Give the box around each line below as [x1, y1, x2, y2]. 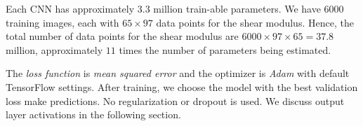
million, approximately [6, 42, 103, 57]
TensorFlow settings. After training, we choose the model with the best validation [6, 79, 358, 94]
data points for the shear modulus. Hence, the [156, 15, 354, 29]
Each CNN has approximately [6, 1, 135, 15]
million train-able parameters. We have [153, 1, 321, 15]
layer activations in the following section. [6, 107, 181, 122]
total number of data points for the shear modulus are [6, 29, 239, 43]
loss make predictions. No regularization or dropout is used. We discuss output [6, 93, 345, 108]
